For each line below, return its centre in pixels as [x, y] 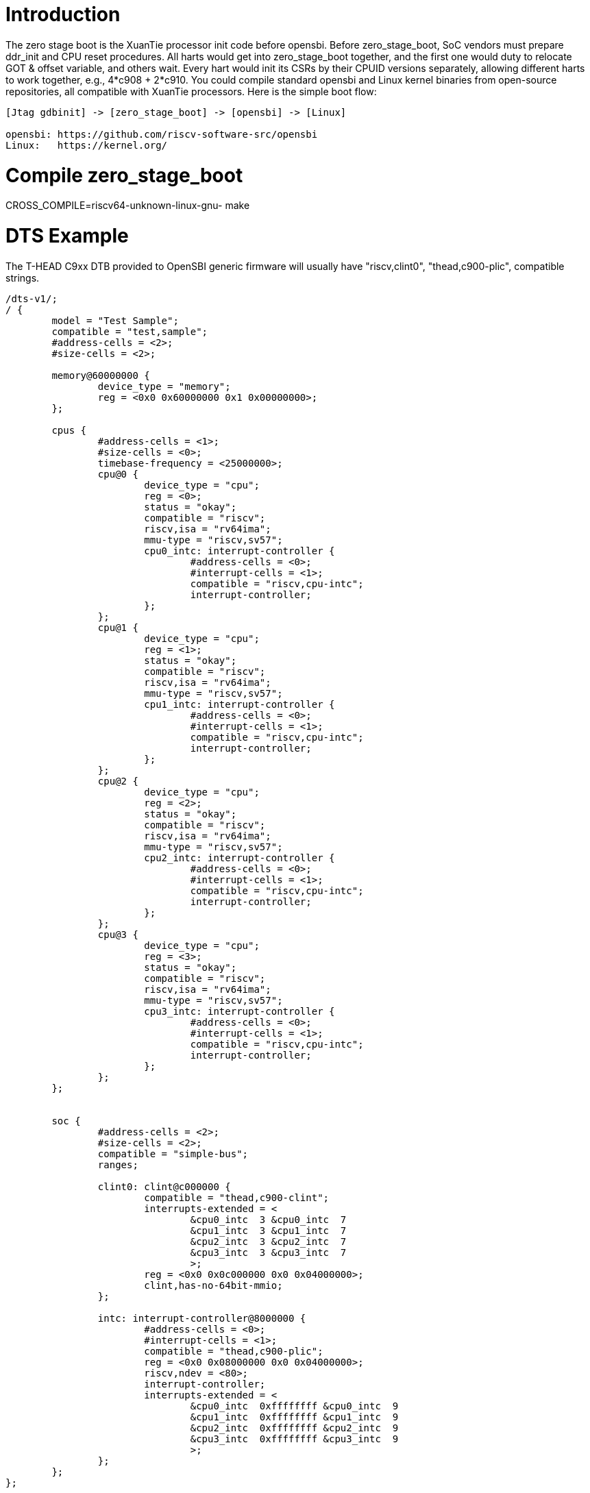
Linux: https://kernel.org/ [87, 145]
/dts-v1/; [32, 298]
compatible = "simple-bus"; [173, 1153]
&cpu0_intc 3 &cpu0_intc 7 [268, 1219]
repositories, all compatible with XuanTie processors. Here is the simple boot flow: [191, 91]
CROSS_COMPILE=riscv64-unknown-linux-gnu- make [128, 206]
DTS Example [67, 236]
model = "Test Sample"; [115, 320]
